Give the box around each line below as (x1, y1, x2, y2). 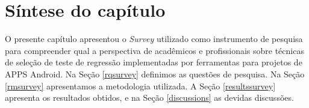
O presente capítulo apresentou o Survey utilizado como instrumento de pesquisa (5, 32, 303, 45)
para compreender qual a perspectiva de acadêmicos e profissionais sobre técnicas (5, 44, 304, 56)
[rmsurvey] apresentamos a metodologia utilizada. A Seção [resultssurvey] (5, 79, 276, 92)
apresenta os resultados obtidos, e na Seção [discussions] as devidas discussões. (5, 91, 294, 104)
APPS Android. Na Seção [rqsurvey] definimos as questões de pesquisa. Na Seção (5, 67, 305, 80)
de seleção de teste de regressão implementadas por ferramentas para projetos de (5, 56, 302, 68)
